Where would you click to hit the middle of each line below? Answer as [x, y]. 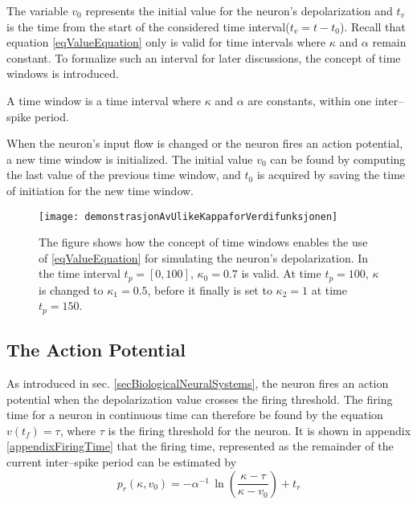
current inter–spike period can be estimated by [122, 462]
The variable [37, 10]
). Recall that [372, 26]
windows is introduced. [63, 73]
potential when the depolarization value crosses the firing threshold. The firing [200, 399]
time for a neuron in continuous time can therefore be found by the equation [195, 415]
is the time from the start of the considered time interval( [148, 26]
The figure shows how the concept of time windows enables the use [203, 242]
